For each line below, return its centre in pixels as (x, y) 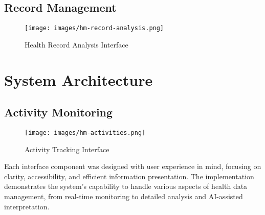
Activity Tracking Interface (67, 149)
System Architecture (79, 79)
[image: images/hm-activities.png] (85, 133)
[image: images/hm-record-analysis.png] (94, 28)
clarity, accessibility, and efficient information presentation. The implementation (129, 176)
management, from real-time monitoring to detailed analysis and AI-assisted (124, 196)
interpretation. (27, 206)
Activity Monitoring (59, 112)
